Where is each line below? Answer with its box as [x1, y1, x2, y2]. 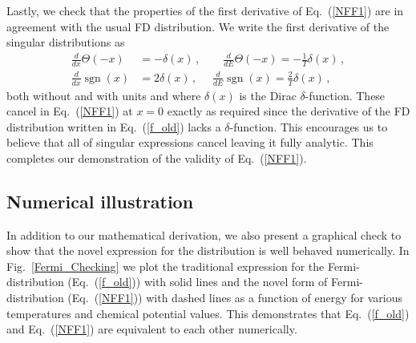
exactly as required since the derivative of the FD [167, 103, 410, 119]
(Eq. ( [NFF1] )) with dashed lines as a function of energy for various [67, 289, 402, 306]
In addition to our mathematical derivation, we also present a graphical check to [6, 226, 402, 243]
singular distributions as [6, 34, 125, 50]
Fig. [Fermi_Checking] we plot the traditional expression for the [6, 257, 325, 274]
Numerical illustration [6, 188, 194, 213]
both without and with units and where [6, 87, 201, 103]
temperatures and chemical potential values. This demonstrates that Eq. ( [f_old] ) [6, 305, 410, 321]
